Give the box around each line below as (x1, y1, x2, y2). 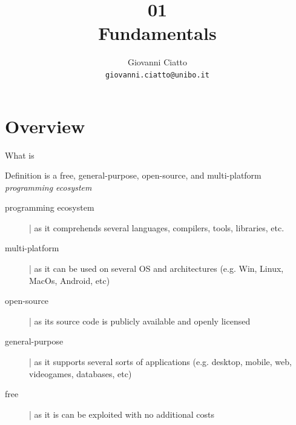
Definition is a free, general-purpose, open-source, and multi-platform (5, 169, 261, 182)
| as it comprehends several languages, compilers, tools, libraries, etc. (29, 221, 284, 234)
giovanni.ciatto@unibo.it (105, 70, 209, 79)
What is (5, 148, 35, 161)
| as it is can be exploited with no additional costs (29, 407, 214, 420)
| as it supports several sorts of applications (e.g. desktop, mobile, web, (29, 355, 292, 368)
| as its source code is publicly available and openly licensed (29, 314, 251, 327)
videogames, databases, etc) (29, 367, 132, 380)
